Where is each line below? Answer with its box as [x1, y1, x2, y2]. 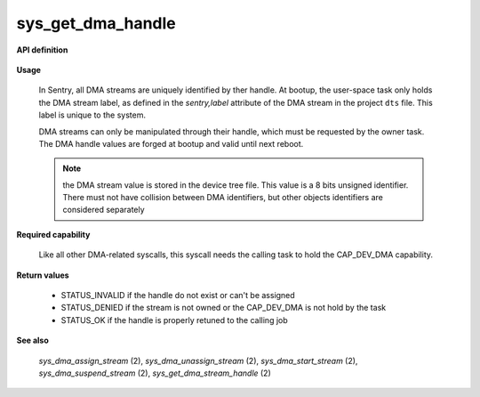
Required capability [16, 229, 91, 239]
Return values [16, 270, 70, 280]
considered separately [62, 205, 146, 215]
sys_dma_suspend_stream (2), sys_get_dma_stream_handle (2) [38, 368, 271, 378]
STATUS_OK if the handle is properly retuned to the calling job [60, 314, 288, 325]
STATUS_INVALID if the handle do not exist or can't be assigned [60, 290, 295, 301]
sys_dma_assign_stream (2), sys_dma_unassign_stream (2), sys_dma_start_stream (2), [38, 355, 358, 366]
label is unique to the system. [38, 109, 147, 120]
